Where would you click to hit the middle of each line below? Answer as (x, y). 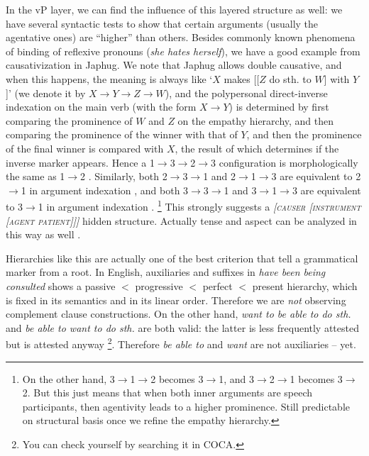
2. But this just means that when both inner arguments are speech (167, 393)
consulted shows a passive (61, 285)
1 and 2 (220, 176)
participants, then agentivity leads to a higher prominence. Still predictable (186, 406)
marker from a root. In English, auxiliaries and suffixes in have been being (166, 272)
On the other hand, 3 (68, 378)
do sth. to (290, 78)
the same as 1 (35, 176)
